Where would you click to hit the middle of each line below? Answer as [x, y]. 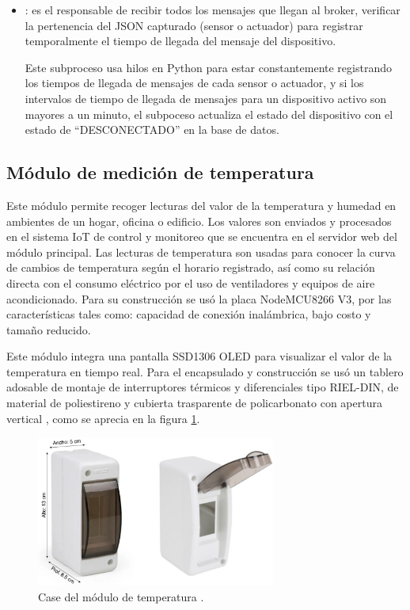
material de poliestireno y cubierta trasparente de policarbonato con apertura [194, 403]
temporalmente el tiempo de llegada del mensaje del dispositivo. [180, 41]
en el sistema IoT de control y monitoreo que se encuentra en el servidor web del [202, 236]
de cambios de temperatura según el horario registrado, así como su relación [191, 267]
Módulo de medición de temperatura [160, 172]
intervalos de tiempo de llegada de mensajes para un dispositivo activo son [206, 98]
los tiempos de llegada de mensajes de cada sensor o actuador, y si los [194, 83]
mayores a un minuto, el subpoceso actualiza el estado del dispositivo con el [209, 114]
